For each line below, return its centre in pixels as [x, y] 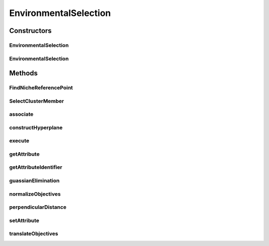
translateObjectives [34, 234]
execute [19, 141]
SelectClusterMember [37, 101]
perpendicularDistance [38, 207]
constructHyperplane [36, 127]
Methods [23, 73]
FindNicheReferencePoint [41, 88]
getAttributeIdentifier [36, 167]
